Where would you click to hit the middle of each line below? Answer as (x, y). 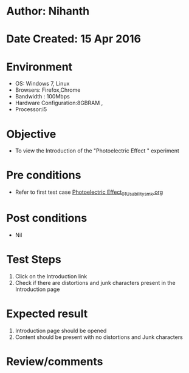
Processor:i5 (31, 109)
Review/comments (55, 361)
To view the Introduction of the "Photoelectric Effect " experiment (97, 151)
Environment (40, 67)
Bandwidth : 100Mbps (42, 97)
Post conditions (47, 218)
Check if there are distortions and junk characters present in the (95, 282)
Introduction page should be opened (61, 330)
